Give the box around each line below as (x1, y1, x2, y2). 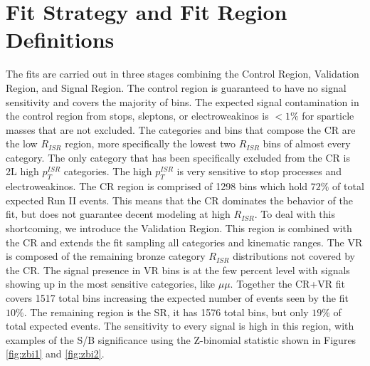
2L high (6, 164, 39, 179)
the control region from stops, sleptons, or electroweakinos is (6, 108, 269, 123)
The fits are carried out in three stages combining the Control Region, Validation (6, 66, 359, 81)
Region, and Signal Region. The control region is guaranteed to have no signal (6, 80, 347, 95)
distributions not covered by (233, 249, 355, 263)
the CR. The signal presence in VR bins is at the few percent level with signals (6, 262, 350, 277)
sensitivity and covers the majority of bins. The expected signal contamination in (6, 94, 359, 109)
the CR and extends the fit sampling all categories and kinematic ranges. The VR (6, 234, 363, 249)
